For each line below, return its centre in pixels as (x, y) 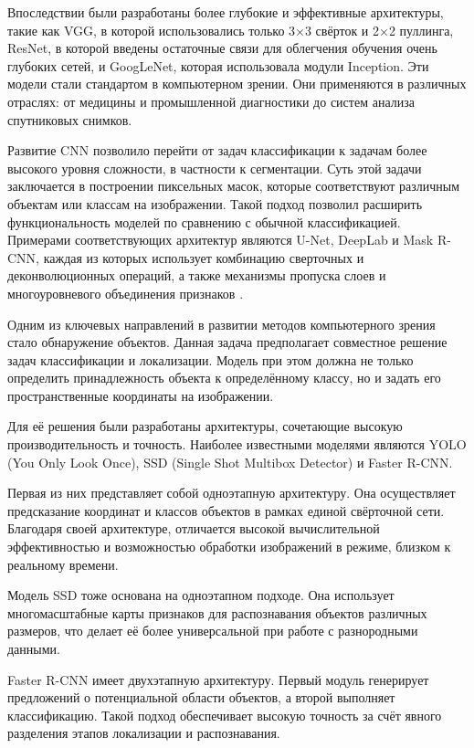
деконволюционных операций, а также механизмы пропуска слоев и (197, 275)
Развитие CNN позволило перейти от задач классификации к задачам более (217, 150)
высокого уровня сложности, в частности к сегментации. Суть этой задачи (215, 168)
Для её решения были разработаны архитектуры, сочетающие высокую (205, 426)
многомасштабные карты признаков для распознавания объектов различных (217, 612)
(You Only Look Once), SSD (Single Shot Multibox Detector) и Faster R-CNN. (230, 462)
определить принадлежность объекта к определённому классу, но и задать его (224, 378)
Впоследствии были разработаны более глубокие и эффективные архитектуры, (226, 12)
